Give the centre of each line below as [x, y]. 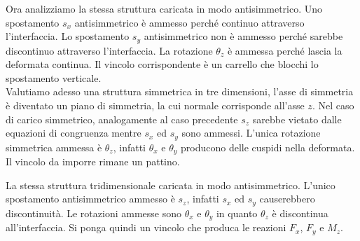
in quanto [237, 213]
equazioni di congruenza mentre [74, 133]
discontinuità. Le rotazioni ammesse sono [94, 213]
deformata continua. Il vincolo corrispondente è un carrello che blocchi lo [162, 64]
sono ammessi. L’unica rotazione [251, 133]
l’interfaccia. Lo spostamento [68, 36]
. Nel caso [333, 105]
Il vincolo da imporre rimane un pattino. [93, 161]
